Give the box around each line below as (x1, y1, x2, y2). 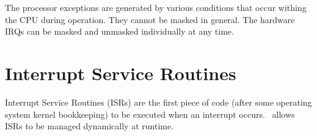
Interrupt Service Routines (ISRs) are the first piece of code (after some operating (5, 95, 312, 108)
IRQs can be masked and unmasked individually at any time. (5, 25, 234, 38)
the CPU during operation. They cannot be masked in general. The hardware (5, 13, 295, 25)
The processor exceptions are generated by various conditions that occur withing (5, 1, 307, 13)
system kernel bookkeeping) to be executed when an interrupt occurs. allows (5, 107, 295, 120)
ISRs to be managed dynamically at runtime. (5, 120, 174, 132)
